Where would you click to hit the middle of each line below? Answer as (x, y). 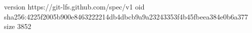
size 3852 (18, 26)
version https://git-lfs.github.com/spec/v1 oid (74, 6)
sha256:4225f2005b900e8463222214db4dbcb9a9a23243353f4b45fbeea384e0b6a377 (126, 16)
